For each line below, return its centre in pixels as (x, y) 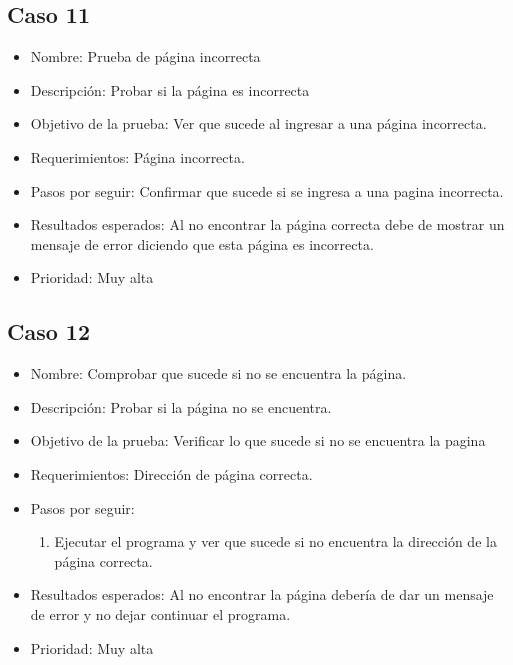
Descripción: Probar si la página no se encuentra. (181, 406)
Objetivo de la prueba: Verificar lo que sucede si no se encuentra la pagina (258, 440)
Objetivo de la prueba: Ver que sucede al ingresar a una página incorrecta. (258, 123)
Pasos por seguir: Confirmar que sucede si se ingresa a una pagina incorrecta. (267, 190)
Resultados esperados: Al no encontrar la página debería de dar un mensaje (262, 594)
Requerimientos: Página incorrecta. (137, 156)
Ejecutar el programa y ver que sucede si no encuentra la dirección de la (275, 541)
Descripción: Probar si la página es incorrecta (170, 89)
